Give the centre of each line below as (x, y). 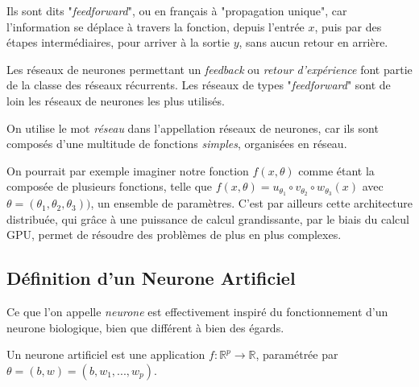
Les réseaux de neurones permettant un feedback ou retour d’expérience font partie (209, 69)
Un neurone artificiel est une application (106, 354)
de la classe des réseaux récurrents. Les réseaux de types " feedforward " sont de (199, 85)
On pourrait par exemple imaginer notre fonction (128, 170)
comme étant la (336, 170)
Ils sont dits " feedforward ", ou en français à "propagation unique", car (177, 10)
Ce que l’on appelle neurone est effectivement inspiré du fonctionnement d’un (197, 312)
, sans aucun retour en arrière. (313, 42)
